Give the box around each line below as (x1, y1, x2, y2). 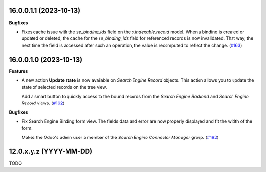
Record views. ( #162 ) (21, 100, 65, 106)
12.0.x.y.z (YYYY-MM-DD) (9, 147, 93, 155)
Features (9, 68, 28, 74)
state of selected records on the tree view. (21, 84, 107, 90)
